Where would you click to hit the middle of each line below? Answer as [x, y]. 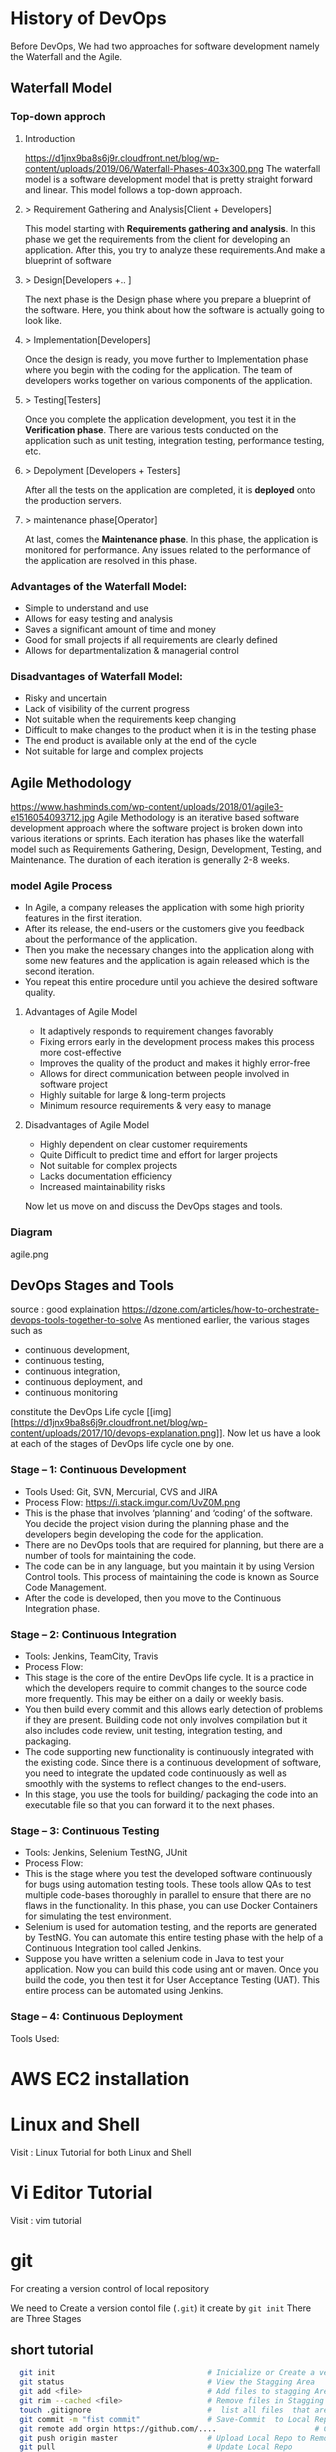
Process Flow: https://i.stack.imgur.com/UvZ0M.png [132, 1502]
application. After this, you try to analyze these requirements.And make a [175, 249]
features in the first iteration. [83, 918]
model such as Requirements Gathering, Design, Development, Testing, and [166, 849]
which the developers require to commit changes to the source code [166, 1688]
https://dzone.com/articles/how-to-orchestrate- [220, 1309]
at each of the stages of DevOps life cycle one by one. [122, 1444]
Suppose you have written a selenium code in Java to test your [154, 1959]
